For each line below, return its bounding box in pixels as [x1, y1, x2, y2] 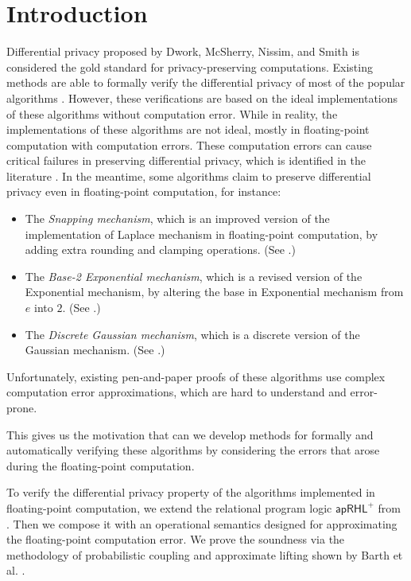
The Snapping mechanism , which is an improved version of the [25, 210, 330, 227]
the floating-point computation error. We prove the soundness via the [6, 531, 345, 548]
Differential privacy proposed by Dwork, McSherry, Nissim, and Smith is [6, 43, 359, 60]
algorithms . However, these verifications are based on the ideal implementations [6, 89, 398, 106]
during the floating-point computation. [6, 457, 195, 474]
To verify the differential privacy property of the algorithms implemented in [6, 484, 375, 501]
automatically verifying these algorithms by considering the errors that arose [6, 442, 380, 458]
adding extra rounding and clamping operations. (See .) [25, 241, 296, 258]
